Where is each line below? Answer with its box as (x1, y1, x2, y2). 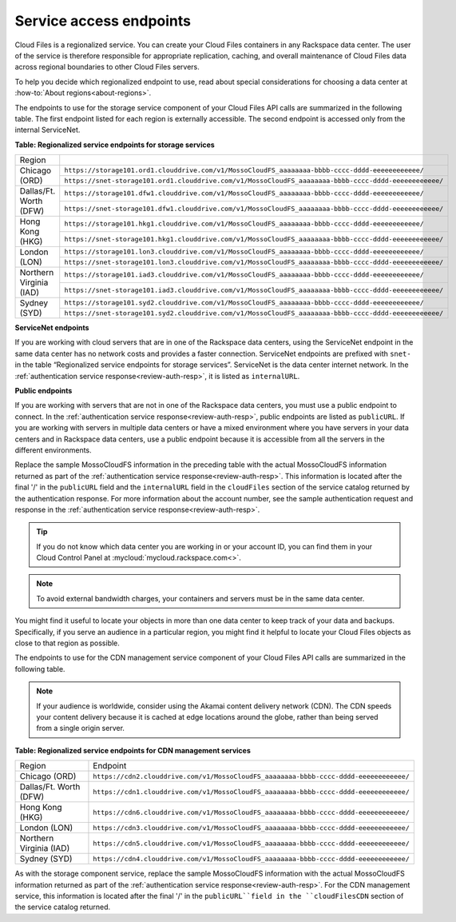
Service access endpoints (14, 12, 192, 30)
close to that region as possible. (14, 638, 120, 648)
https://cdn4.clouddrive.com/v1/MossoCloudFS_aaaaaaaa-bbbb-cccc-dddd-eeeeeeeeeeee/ (93, 854, 410, 863)
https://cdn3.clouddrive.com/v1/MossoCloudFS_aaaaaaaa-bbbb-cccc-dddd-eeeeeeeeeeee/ (93, 824, 410, 832)
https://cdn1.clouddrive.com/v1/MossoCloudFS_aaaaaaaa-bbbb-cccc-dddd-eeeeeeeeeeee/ (93, 788, 410, 796)
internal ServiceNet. (14, 125, 81, 135)
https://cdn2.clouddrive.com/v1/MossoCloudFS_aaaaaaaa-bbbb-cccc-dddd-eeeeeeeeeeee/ (93, 772, 410, 780)
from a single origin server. (36, 724, 125, 733)
